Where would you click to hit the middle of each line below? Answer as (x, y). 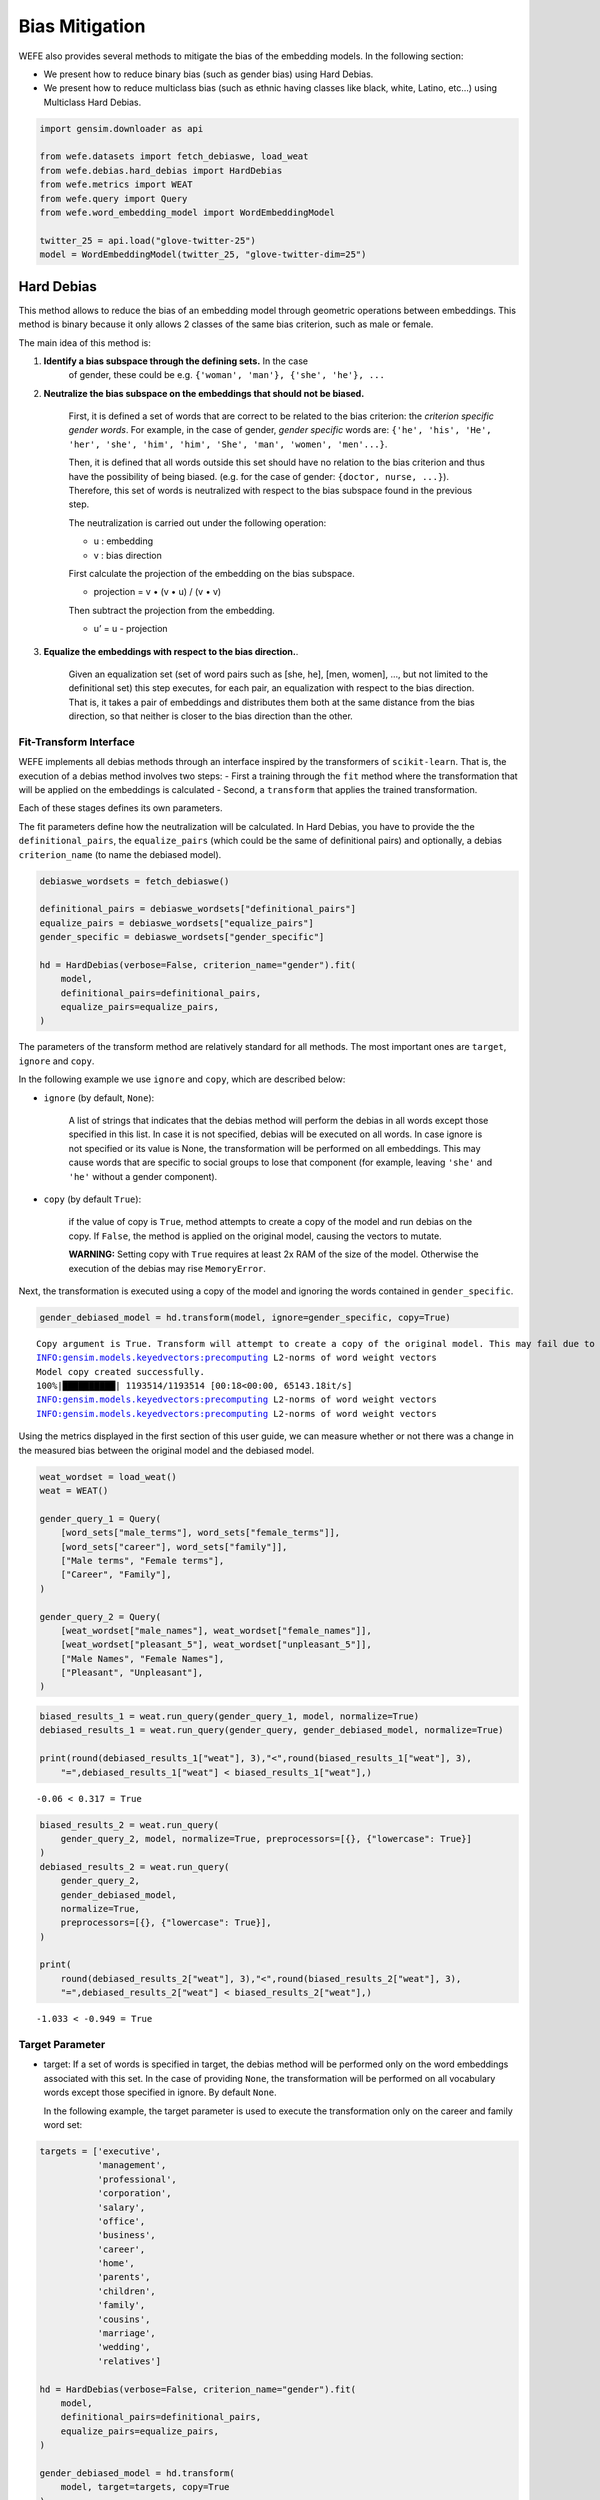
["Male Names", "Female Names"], (142, 1658)
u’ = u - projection (131, 629)
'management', (132, 2165)
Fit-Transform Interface (76, 742)
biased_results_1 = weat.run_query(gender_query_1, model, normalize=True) (229, 1716)
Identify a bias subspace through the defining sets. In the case (176, 361)
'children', (127, 2291)
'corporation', (134, 2193)
